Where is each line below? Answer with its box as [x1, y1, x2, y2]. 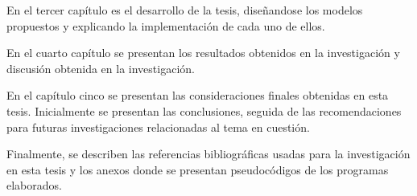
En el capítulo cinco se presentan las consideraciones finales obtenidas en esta [6, 87, 389, 104]
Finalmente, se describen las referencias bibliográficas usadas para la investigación [6, 145, 411, 162]
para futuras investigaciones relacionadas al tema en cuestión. [6, 118, 310, 135]
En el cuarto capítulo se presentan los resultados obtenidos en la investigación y [6, 44, 400, 61]
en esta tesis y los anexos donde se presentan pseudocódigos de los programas [6, 161, 389, 178]
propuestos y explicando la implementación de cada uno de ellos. [6, 17, 325, 34]
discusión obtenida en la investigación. [6, 59, 195, 76]
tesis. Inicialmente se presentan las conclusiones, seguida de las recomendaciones [6, 102, 402, 119]
